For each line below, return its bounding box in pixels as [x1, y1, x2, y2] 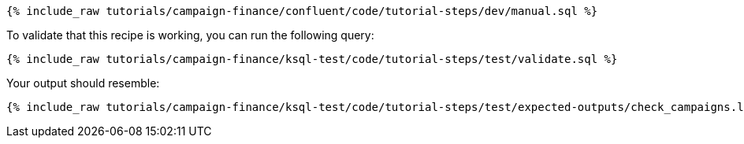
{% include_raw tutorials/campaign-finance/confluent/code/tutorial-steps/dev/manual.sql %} [6, 5, 598, 17]
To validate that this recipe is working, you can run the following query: [6, 28, 374, 42]
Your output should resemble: [6, 76, 160, 90]
